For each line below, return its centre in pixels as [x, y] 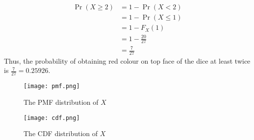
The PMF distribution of [61, 102]
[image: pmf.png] [52, 86]
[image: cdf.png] [52, 118]
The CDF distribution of [61, 133]
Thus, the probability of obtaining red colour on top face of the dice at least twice [127, 60]
